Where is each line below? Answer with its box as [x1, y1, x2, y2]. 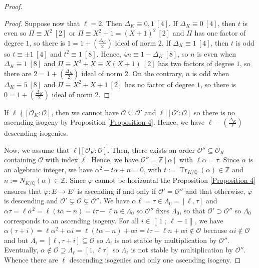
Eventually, [4, 244, 39, 255]
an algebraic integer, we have [4, 164, 93, 174]
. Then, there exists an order [107, 144, 195, 155]
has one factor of [194, 28, 246, 38]
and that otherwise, [185, 185, 245, 196]
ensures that [4, 185, 42, 196]
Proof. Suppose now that [4, 18, 80, 28]
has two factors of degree [158, 58, 234, 69]
